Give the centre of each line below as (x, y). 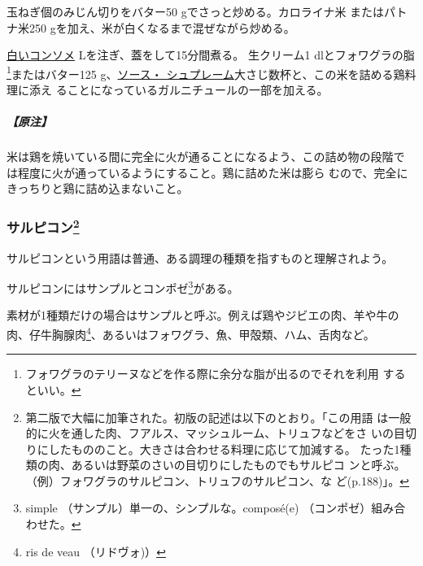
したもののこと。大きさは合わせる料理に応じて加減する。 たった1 (224, 448)
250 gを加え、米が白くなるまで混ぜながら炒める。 (162, 27)
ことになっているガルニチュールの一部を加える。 (198, 90)
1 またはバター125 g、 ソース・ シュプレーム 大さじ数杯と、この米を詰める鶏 (206, 72)
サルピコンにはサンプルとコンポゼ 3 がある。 (123, 287)
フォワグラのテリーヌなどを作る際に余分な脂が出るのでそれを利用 (202, 374)
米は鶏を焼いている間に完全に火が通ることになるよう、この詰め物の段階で (206, 157)
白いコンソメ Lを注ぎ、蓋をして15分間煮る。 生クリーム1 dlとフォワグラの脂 (211, 55)
